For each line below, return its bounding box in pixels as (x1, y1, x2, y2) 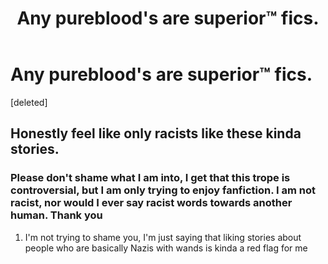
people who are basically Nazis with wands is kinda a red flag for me (24, 242, 308, 254)
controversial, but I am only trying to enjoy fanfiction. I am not (10, 183, 316, 197)
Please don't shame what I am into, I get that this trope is (10, 171, 291, 185)
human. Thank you (10, 208, 103, 222)
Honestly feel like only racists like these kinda (10, 125, 302, 142)
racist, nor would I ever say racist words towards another (10, 196, 293, 210)
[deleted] (10, 96, 48, 108)
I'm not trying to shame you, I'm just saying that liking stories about (24, 231, 302, 243)
